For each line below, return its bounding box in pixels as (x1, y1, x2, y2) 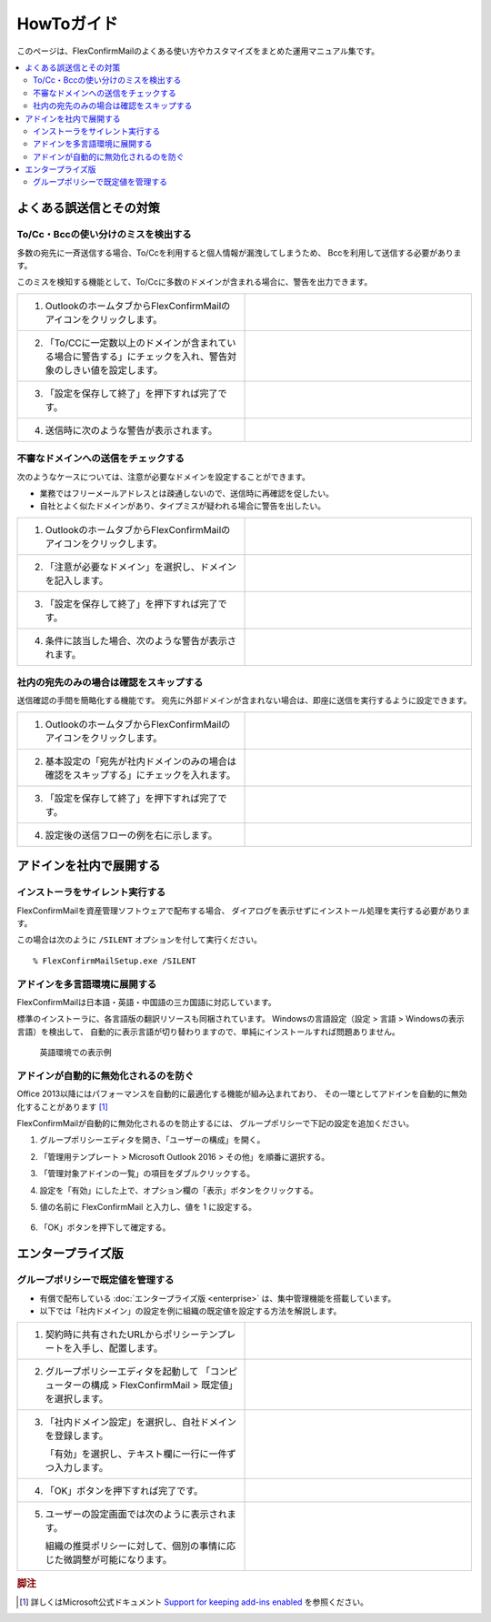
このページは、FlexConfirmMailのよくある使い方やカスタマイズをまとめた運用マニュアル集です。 (16, 45, 380, 56)
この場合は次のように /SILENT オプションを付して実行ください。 (16, 934, 263, 945)
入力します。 (54, 1461, 109, 1474)
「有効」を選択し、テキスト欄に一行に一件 (45, 1447, 227, 1460)
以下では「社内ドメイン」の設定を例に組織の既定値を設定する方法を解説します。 (39, 1305, 342, 1316)
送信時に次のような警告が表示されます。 (45, 424, 218, 437)
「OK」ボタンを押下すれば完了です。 (45, 1485, 204, 1497)
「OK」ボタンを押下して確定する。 (39, 1222, 171, 1233)
